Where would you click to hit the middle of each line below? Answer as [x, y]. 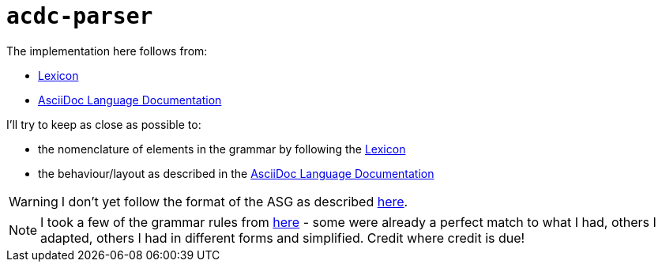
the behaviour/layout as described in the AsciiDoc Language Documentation [236, 173]
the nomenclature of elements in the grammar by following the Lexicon [222, 149]
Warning [34, 201]
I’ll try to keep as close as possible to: [104, 124]
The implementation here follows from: [107, 51]
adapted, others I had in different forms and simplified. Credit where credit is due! [283, 238]
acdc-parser [80, 16]
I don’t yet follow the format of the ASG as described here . [235, 201]
